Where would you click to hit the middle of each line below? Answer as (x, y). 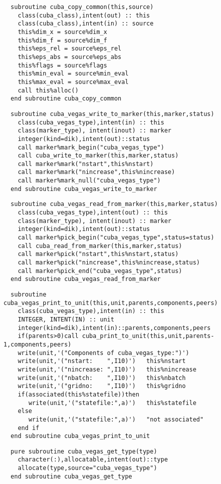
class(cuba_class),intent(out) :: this (84, 15)
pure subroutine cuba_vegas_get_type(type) (84, 451)
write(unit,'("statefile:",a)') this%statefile (112, 403)
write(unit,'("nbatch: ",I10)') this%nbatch (102, 378)
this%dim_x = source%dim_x (62, 32)
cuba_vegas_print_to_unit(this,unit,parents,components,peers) (111, 303)
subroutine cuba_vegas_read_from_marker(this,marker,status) (114, 204)
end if (28, 428)
